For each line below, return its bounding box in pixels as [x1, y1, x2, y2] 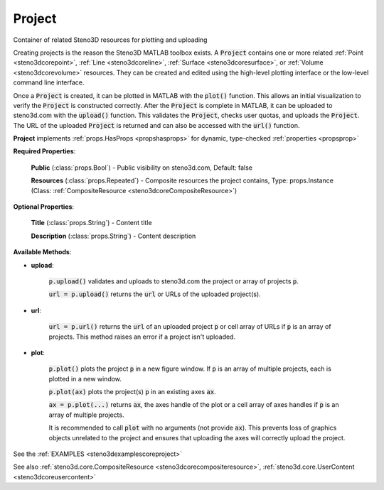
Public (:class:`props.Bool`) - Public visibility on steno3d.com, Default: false [31, 163, 252, 172]
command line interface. [13, 78, 85, 87]
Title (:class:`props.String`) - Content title [31, 219, 152, 227]
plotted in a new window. [48, 374, 122, 383]
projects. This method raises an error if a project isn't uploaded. [48, 332, 236, 341]
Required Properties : [13, 147, 76, 156]
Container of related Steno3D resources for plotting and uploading [13, 36, 208, 44]
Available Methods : [13, 248, 72, 256]
